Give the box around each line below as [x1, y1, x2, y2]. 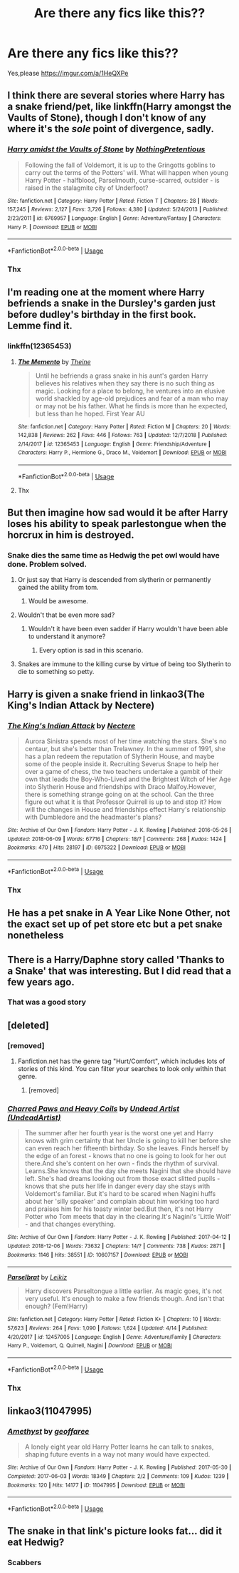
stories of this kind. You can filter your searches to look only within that [17, 1065, 226, 1073]
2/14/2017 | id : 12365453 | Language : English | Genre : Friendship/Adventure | [17, 441, 211, 448]
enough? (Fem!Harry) [24, 1302, 88, 1311]
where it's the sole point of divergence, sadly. [7, 123, 215, 135]
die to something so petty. [17, 668, 95, 676]
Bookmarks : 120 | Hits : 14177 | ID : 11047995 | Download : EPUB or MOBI [7, 1482, 185, 1489]
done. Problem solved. [7, 559, 87, 569]
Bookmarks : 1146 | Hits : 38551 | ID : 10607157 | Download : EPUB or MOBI [7, 1251, 188, 1258]
